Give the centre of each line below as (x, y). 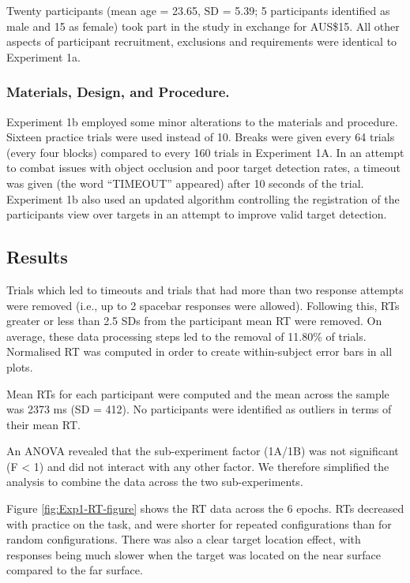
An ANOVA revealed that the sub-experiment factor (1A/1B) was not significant (203, 451)
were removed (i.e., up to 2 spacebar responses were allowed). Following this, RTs (203, 305)
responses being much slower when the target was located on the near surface (194, 554)
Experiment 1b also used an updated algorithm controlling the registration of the (203, 198)
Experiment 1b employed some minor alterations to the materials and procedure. (202, 121)
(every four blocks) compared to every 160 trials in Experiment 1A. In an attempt (205, 152)
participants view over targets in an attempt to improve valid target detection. (197, 214)
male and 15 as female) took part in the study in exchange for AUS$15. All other (203, 26)
